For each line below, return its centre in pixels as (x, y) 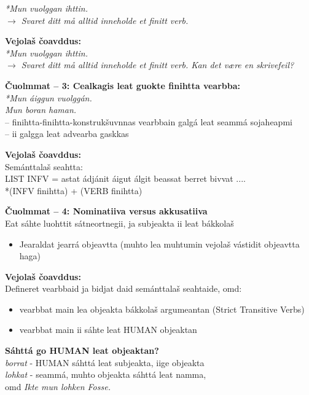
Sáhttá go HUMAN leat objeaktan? (82, 350)
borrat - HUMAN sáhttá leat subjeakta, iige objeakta (105, 362)
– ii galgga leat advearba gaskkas (67, 134)
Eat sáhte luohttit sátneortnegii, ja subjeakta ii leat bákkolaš (119, 223)
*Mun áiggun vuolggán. (49, 97)
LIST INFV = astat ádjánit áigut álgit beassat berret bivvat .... (125, 178)
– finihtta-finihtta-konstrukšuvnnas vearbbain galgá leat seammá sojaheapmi (149, 121)
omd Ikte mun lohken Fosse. (58, 386)
